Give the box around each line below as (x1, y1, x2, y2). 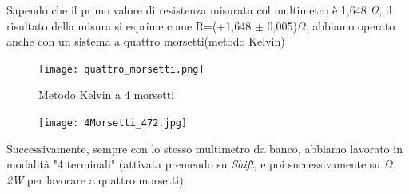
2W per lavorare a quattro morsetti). (6, 171, 187, 188)
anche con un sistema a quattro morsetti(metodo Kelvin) (6, 33, 285, 49)
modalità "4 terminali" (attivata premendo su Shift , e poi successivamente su (6, 156, 381, 172)
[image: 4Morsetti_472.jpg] (38, 117, 188, 129)
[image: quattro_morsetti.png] (38, 63, 204, 75)
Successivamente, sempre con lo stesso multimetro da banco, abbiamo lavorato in (6, 140, 403, 156)
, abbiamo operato (305, 17, 395, 34)
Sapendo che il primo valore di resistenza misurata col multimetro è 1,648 (6, 2, 367, 18)
